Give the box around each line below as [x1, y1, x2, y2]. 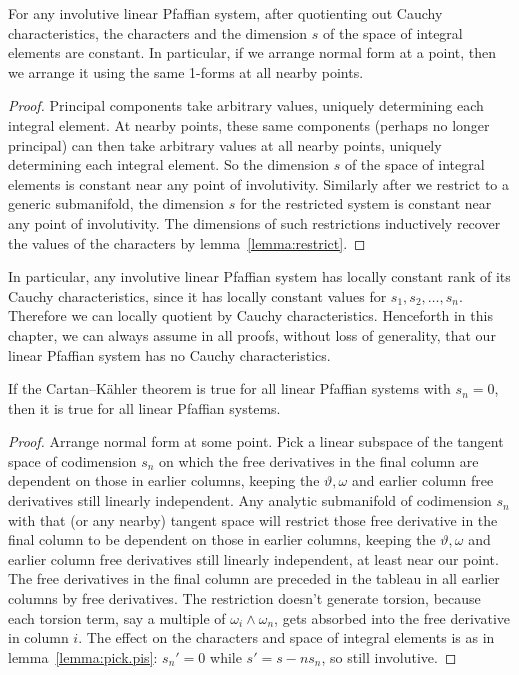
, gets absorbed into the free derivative [274, 607, 511, 628]
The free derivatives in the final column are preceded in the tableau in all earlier [8, 568, 500, 589]
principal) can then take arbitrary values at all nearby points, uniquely [8, 134, 442, 155]
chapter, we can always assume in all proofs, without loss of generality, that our [8, 324, 496, 345]
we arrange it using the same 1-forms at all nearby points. [8, 61, 364, 82]
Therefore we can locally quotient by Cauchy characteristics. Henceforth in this [8, 305, 493, 326]
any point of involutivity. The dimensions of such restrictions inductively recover [8, 212, 501, 233]
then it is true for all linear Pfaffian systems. [8, 397, 281, 418]
